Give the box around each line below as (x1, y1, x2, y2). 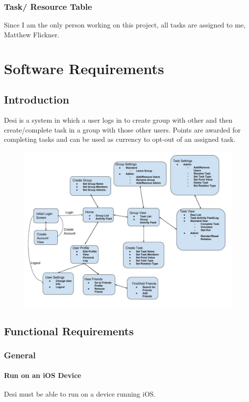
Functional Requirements (4, 323, 134, 338)
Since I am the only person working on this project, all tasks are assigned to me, (4, 20, 246, 30)
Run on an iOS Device (4, 370, 81, 380)
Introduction (4, 92, 70, 107)
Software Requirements (4, 58, 164, 78)
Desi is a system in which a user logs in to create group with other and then (4, 114, 233, 125)
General (4, 349, 36, 361)
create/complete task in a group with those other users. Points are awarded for (4, 124, 241, 134)
